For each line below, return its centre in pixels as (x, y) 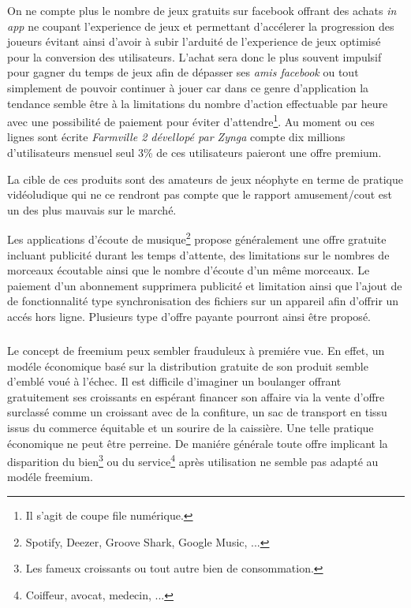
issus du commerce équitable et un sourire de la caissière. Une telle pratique (191, 427)
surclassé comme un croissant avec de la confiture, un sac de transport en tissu (197, 412)
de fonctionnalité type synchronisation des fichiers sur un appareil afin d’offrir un (203, 301)
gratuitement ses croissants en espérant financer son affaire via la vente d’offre (196, 396)
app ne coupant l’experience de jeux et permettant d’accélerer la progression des (201, 26)
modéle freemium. (50, 477)
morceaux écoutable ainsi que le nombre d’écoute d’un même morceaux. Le (189, 270)
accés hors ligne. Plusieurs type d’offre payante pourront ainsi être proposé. (189, 316)
